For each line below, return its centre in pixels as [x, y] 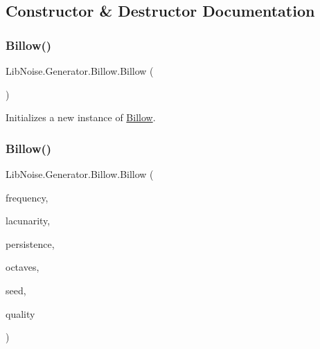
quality [20, 313]
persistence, [30, 243]
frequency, [27, 197]
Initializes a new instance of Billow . [81, 117]
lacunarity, [28, 221]
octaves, [23, 267]
